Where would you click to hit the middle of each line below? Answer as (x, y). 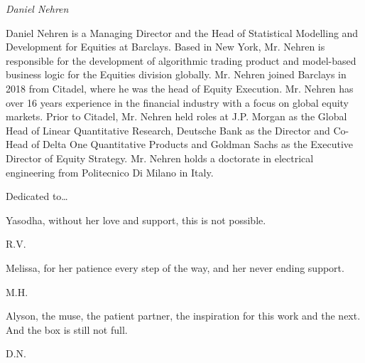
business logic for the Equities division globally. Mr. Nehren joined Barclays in (176, 74)
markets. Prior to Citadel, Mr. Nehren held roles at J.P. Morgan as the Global (176, 116)
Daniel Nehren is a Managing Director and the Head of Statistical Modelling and (182, 32)
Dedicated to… (37, 196)
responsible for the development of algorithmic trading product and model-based (181, 60)
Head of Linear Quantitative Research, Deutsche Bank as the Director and (168, 130)
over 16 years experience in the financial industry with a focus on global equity (178, 102)
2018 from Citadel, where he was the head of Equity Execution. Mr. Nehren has (180, 88)
